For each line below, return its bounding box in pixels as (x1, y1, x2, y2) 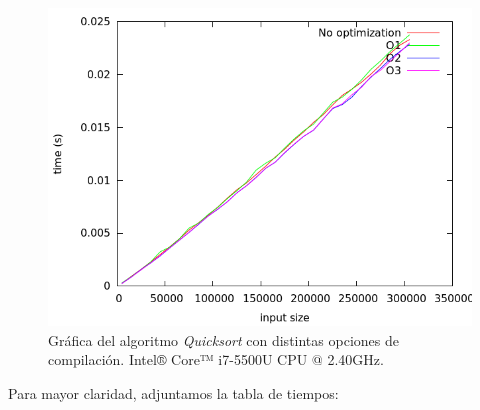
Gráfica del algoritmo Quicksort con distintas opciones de (48, 329, 399, 350)
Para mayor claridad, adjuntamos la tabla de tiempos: (8, 382, 339, 403)
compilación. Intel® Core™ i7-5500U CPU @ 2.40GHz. (48, 349, 384, 370)
